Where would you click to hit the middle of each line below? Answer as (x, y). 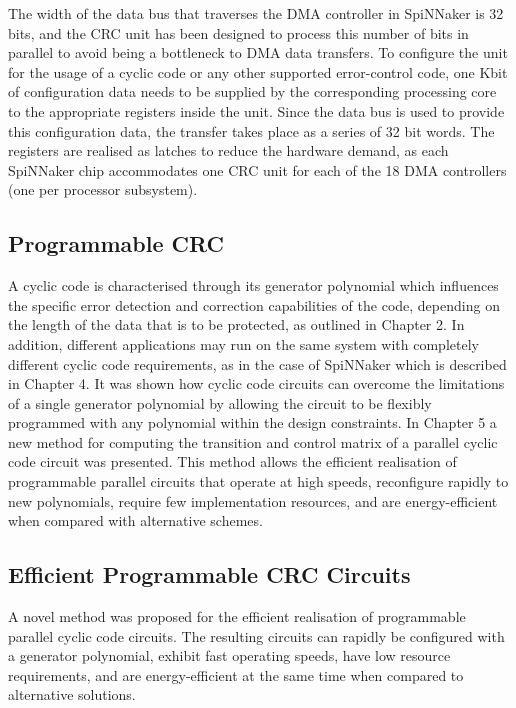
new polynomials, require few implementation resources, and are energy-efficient (253, 500)
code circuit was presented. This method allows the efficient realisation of (232, 461)
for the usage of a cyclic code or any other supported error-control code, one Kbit (258, 71)
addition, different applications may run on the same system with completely (243, 343)
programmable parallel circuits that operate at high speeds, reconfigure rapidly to (258, 481)
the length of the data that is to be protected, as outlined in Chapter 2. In (236, 324)
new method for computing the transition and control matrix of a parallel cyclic (253, 441)
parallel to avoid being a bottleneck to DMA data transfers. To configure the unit (258, 52)
